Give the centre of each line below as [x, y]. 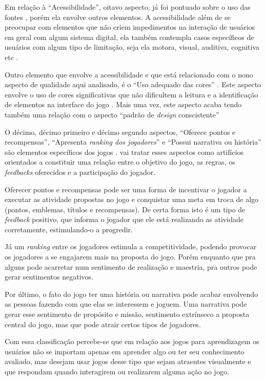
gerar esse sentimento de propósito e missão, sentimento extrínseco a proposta [127, 314]
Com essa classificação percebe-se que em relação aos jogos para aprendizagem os [132, 341]
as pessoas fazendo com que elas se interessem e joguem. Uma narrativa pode [126, 304]
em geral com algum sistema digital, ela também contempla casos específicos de [129, 37]
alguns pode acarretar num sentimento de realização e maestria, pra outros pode [131, 266]
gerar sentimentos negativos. [49, 277]
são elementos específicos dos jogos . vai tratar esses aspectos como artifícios [124, 152]
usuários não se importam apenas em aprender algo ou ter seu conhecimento [125, 351]
